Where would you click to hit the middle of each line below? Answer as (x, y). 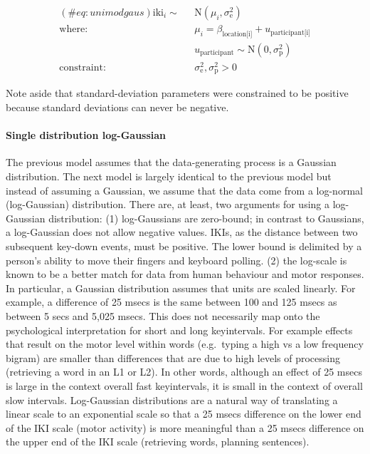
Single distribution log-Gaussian (86, 135)
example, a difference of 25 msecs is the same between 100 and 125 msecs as (171, 302)
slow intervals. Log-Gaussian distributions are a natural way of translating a (172, 399)
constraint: (83, 67)
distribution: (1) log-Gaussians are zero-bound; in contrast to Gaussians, (206, 218)
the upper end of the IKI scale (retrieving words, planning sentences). (158, 442)
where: (74, 30)
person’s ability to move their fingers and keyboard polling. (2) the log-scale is (176, 260)
